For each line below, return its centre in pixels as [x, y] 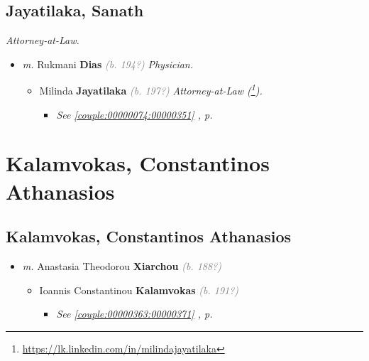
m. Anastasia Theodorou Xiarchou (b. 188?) [122, 266]
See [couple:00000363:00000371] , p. [134, 314]
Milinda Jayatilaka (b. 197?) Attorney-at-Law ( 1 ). [151, 90]
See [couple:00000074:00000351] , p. [134, 114]
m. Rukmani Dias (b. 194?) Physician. [108, 64]
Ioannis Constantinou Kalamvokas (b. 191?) [139, 290]
